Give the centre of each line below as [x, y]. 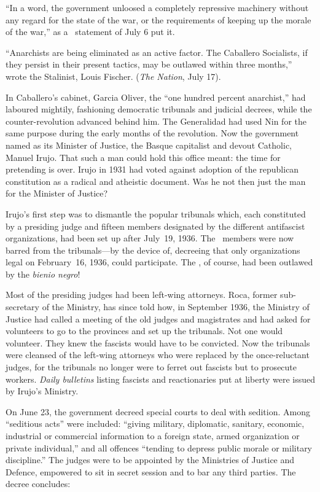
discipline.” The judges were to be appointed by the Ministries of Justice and [150, 460]
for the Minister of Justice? [57, 193]
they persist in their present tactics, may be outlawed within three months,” [149, 64]
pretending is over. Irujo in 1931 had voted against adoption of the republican [152, 169]
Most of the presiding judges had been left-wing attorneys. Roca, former [142, 295]
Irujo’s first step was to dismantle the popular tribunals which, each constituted [156, 213]
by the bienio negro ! [43, 274]
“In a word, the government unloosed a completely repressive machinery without [157, 7]
